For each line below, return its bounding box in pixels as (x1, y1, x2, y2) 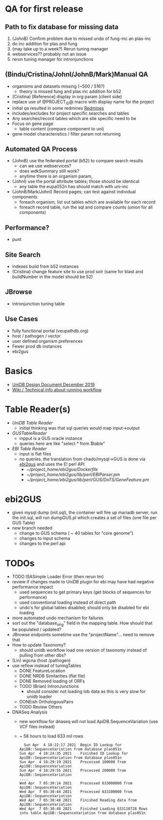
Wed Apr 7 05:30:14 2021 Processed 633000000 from (19, 781, 132, 786)
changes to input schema (19, 536, 70, 541)
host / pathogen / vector (12, 333, 61, 339)
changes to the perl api (19, 541, 66, 546)
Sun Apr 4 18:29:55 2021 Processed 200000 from (19, 768, 126, 773)
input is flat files (19, 451, 51, 456)
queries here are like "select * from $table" (19, 440, 105, 446)
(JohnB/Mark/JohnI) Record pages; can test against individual (12, 189, 136, 195)
